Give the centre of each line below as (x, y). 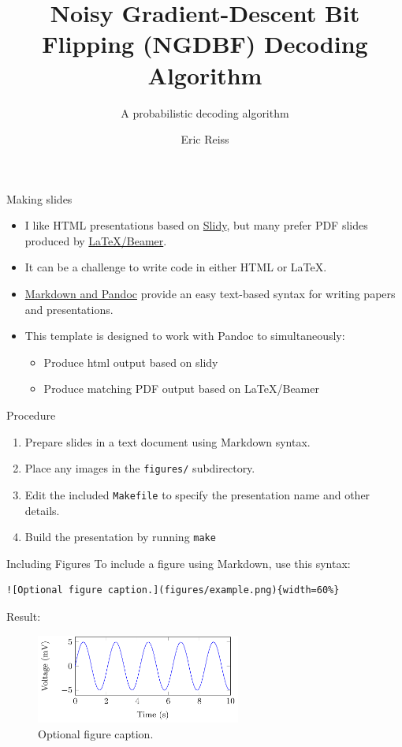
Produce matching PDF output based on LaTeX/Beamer (181, 388)
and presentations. (69, 309)
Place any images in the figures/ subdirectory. (140, 468)
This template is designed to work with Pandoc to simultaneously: (185, 336)
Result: (24, 616)
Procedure (31, 415)
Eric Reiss (205, 139)
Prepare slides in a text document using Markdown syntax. (167, 441)
